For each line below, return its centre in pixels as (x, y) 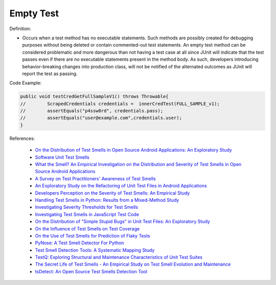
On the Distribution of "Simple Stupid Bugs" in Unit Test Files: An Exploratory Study (123, 222)
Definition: (20, 29)
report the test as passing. (50, 74)
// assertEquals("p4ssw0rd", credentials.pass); (92, 111)
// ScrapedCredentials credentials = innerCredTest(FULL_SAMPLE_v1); (120, 104)
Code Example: (26, 83)
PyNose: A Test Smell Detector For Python (79, 243)
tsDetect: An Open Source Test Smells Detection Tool (91, 271)
